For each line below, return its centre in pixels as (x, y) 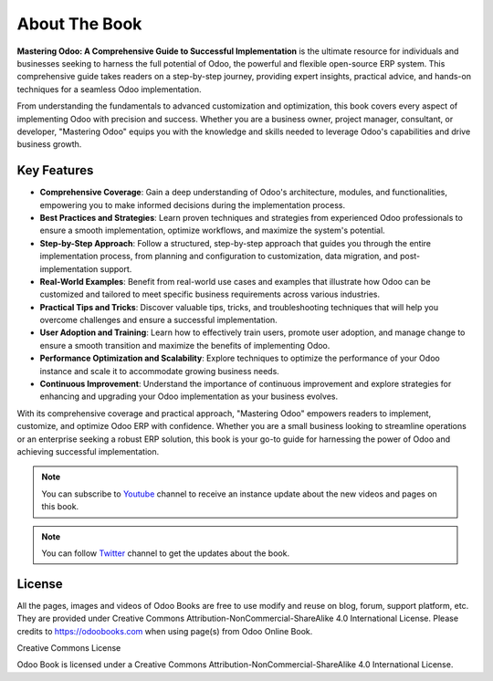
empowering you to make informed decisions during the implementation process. (193, 204)
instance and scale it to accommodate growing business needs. (160, 371)
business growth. (49, 144)
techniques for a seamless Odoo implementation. (109, 89)
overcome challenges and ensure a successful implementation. (158, 320)
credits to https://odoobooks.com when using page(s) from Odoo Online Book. (165, 631)
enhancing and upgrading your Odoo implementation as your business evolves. (189, 396)
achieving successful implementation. (88, 451)
